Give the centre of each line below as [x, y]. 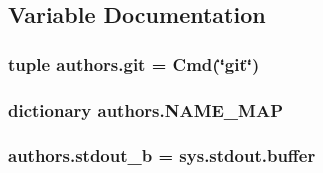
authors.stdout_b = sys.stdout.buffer [162, 155]
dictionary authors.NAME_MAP [146, 109]
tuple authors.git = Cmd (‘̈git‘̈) [134, 63]
